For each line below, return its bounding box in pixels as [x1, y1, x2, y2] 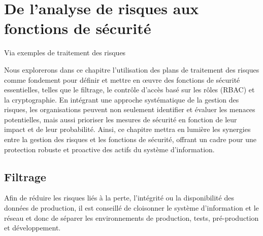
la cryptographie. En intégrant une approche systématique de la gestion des [4, 94, 239, 105]
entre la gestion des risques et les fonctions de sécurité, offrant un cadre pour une [4, 134, 256, 145]
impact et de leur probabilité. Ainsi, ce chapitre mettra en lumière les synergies [4, 124, 251, 134]
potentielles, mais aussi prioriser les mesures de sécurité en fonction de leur [4, 114, 237, 124]
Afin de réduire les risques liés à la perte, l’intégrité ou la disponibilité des [4, 192, 234, 203]
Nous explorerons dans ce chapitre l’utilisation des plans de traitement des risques [4, 64, 259, 75]
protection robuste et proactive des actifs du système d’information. [4, 144, 215, 154]
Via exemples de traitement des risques [4, 47, 126, 58]
